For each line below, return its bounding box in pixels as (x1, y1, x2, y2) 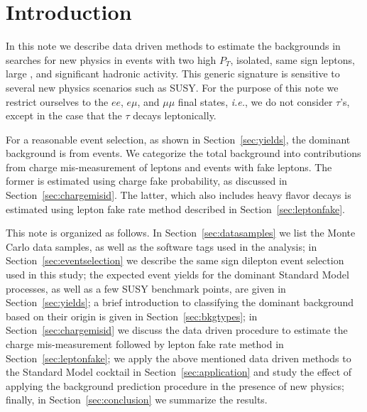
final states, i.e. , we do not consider (177, 94, 333, 109)
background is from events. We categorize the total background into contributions (6, 146, 361, 161)
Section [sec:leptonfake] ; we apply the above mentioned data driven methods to (6, 350, 351, 365)
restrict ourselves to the (6, 94, 109, 109)
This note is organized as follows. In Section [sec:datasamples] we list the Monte (6, 225, 356, 240)
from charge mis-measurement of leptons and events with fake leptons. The (6, 159, 332, 174)
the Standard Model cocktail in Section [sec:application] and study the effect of (6, 364, 352, 379)
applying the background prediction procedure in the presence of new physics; (6, 378, 344, 393)
